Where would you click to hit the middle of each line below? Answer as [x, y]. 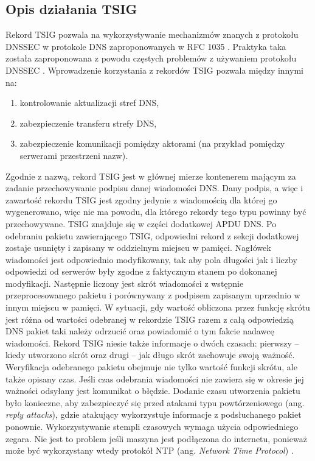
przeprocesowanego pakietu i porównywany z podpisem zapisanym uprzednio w [153, 295]
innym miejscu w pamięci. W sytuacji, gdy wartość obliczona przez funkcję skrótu [158, 307]
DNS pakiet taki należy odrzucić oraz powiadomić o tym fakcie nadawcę [140, 331]
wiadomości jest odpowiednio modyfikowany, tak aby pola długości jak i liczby [151, 259]
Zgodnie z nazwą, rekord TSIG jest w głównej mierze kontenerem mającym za [151, 176]
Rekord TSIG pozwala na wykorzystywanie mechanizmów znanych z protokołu [152, 34]
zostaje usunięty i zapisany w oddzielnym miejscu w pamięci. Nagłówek [138, 248]
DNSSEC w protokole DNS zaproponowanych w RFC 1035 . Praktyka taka [146, 46]
